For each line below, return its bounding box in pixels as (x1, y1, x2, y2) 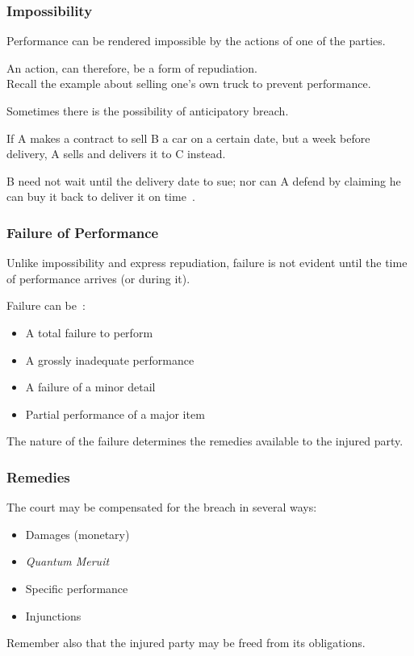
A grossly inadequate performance (25, 351, 194, 368)
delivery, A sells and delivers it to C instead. (6, 145, 226, 162)
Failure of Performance (6, 222, 159, 242)
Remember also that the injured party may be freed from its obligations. (6, 634, 366, 651)
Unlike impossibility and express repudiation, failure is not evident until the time (6, 254, 408, 271)
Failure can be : (6, 297, 86, 314)
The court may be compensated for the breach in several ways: (6, 499, 317, 516)
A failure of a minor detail (25, 378, 156, 395)
